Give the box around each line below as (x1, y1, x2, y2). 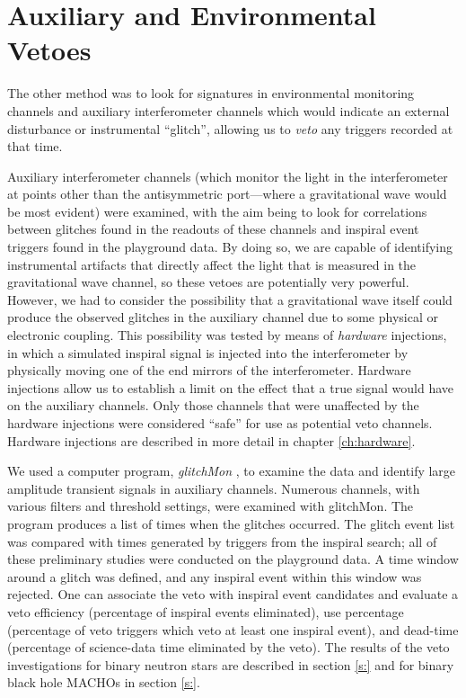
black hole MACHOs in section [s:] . (7, 673, 200, 692)
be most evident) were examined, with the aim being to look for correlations (7, 201, 427, 220)
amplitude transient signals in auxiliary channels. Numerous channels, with (7, 479, 420, 497)
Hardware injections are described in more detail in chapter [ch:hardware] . (7, 431, 416, 450)
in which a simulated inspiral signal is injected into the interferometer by (7, 343, 409, 362)
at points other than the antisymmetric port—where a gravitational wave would (7, 184, 447, 203)
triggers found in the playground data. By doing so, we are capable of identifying (7, 237, 453, 256)
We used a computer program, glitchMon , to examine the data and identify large (7, 461, 456, 480)
